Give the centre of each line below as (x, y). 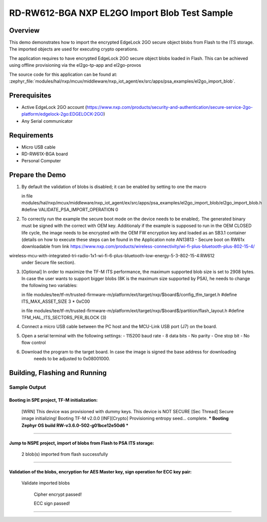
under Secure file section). (49, 263)
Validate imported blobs (46, 483)
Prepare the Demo (38, 175)
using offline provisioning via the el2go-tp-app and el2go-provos (75, 65)
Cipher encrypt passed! (58, 494)
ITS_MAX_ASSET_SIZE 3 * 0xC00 (56, 301)
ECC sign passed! (52, 503)
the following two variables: (49, 285)
